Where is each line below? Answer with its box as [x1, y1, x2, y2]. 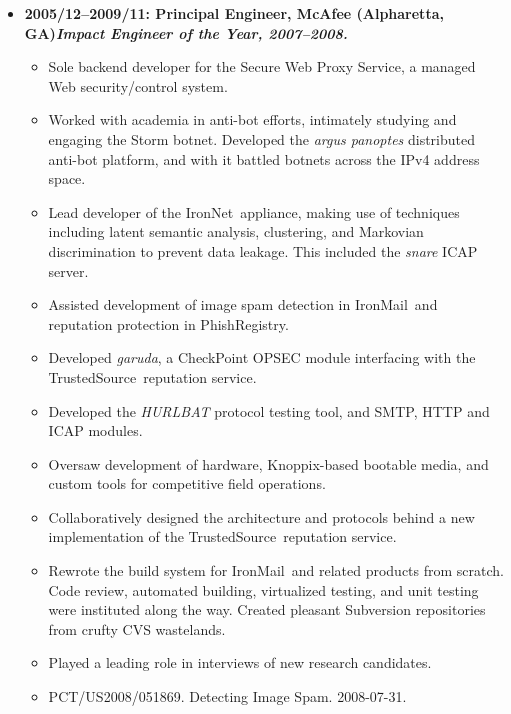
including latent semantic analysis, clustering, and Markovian [48, 221, 424, 242]
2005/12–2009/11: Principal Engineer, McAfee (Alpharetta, [24, 3, 444, 23]
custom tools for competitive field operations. [48, 473, 326, 494]
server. [48, 260, 89, 281]
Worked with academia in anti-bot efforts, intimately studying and [48, 109, 457, 130]
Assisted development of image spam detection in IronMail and [48, 294, 438, 315]
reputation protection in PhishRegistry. [48, 313, 289, 334]
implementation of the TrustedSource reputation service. [48, 526, 397, 547]
